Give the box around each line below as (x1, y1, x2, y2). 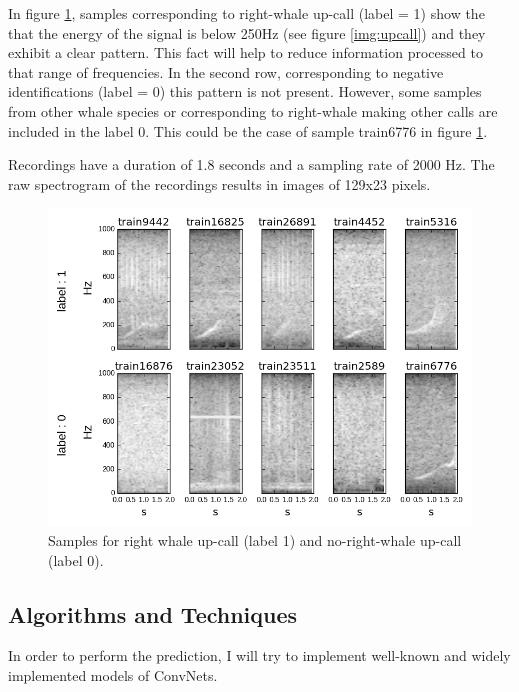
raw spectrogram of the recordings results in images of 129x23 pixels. (8, 173, 431, 194)
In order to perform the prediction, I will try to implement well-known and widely (8, 645, 511, 666)
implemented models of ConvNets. (8, 664, 218, 685)
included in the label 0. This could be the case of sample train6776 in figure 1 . (8, 120, 488, 141)
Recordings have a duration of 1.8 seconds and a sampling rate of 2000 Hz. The (8, 154, 495, 175)
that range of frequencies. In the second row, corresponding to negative (8, 61, 444, 82)
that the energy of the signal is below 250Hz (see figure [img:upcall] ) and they (8, 22, 486, 43)
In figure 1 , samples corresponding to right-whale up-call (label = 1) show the (8, 3, 485, 23)
